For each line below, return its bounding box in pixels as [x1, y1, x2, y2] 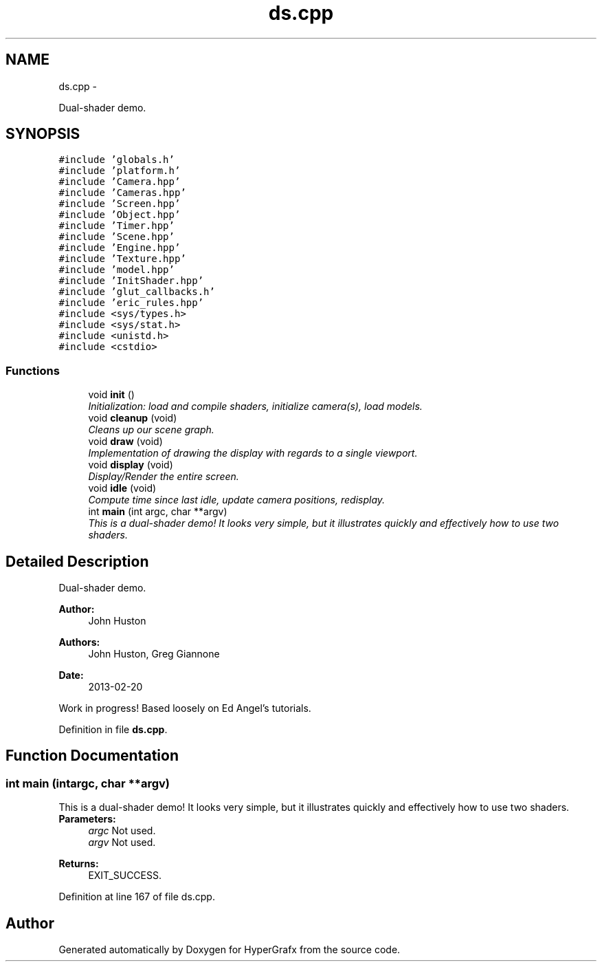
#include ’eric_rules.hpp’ [58, 297, 204, 309]
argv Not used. [88, 836, 156, 849]
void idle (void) [88, 482, 157, 495]
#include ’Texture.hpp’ [58, 253, 186, 265]
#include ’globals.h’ [58, 154, 175, 166]
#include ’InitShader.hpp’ [58, 275, 204, 287]
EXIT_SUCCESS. [88, 869, 162, 882]
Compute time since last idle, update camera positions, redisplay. [88, 494, 386, 506]
